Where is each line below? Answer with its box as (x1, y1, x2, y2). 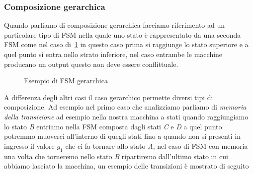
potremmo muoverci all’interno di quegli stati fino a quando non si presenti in (4, 131, 241, 141)
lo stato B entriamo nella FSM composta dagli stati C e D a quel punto (4, 121, 222, 131)
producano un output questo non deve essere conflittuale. (4, 58, 178, 69)
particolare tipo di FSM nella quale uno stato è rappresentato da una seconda (4, 29, 241, 40)
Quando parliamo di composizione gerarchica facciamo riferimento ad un (4, 20, 225, 30)
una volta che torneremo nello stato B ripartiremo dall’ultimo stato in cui (4, 151, 228, 161)
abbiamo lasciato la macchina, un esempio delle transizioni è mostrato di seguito (4, 161, 249, 171)
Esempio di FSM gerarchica (24, 75, 108, 86)
